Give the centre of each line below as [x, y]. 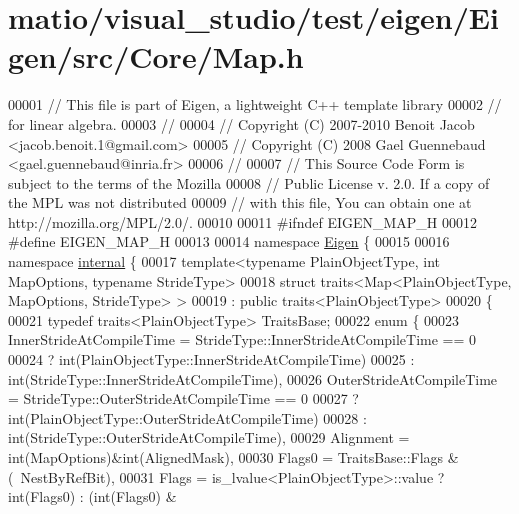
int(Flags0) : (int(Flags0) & [92, 496]
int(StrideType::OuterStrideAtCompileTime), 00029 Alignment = [209, 437]
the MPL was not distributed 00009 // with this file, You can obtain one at [240, 202]
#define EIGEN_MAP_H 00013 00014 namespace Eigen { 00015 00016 [229, 241]
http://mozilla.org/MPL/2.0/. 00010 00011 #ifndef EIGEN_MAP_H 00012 [243, 221]
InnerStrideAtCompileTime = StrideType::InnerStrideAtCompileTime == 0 [242, 339]
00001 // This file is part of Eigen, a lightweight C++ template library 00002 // [255, 104]
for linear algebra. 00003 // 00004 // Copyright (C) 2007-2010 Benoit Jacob [241, 123]
